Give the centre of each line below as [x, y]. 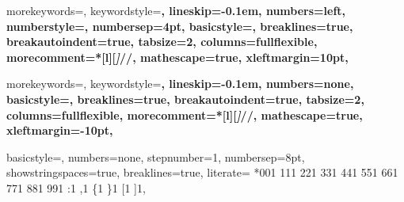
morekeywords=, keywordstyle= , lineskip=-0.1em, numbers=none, [180, 84]
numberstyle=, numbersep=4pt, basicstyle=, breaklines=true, [180, 26]
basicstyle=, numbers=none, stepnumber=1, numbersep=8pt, [156, 156]
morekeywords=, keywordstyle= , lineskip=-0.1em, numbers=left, [176, 10]
